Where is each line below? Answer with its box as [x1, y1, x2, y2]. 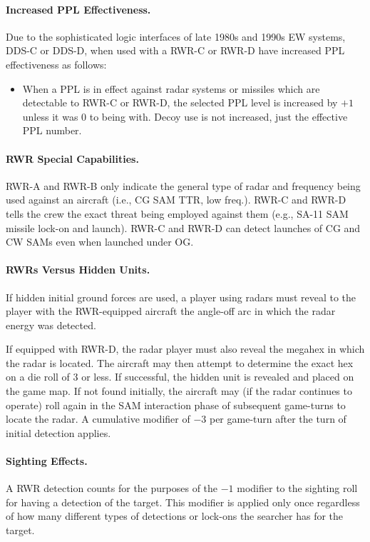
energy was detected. [6, 317, 96, 332]
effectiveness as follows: [6, 56, 107, 71]
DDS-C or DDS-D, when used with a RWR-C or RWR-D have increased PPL [6, 43, 345, 58]
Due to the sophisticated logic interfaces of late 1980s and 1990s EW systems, [6, 29, 346, 44]
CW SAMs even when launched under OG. [6, 234, 194, 249]
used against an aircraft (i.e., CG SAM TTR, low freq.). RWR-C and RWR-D [6, 192, 346, 207]
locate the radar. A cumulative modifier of [6, 411, 190, 426]
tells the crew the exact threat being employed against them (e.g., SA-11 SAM [6, 206, 349, 221]
